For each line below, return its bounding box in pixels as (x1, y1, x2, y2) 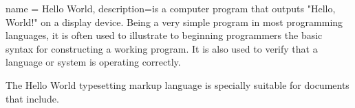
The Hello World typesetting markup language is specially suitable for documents (6, 77, 349, 92)
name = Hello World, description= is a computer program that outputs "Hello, (6, 1, 336, 15)
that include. (6, 91, 59, 105)
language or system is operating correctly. (6, 55, 181, 69)
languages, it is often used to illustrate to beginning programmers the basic (6, 28, 323, 42)
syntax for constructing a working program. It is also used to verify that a (6, 41, 318, 55)
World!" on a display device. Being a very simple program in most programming (6, 14, 343, 29)
